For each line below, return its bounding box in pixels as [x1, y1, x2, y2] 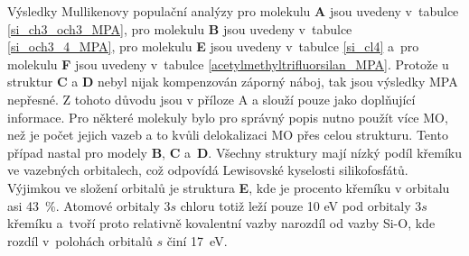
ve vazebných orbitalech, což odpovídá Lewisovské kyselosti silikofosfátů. [7, 160, 408, 179]
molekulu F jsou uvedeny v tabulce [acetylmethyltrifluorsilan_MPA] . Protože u [7, 54, 449, 73]
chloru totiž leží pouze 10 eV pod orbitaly [180, 196, 411, 215]
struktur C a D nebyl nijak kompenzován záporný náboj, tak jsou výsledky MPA [7, 72, 458, 91]
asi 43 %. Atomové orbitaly [7, 196, 160, 215]
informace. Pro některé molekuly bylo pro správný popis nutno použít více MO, [7, 107, 448, 126]
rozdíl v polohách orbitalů [7, 231, 153, 250]
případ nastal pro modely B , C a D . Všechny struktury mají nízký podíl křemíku [7, 142, 463, 161]
